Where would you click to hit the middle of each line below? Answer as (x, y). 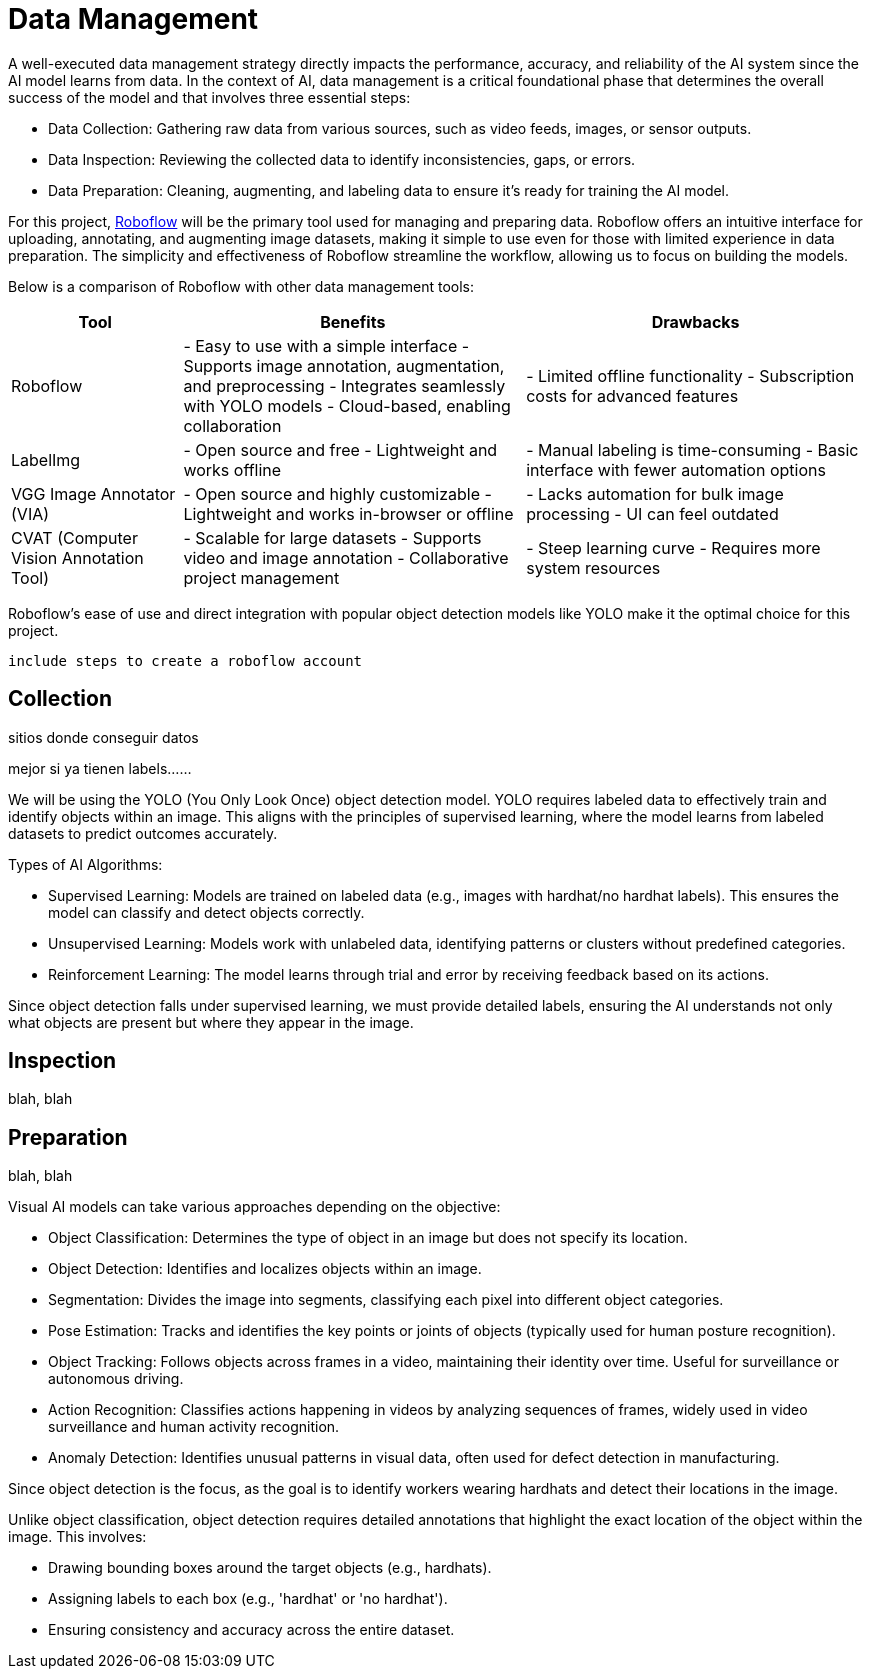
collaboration (232, 425)
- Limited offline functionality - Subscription (690, 375)
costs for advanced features (632, 395)
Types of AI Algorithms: (85, 864)
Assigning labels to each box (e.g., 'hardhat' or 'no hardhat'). (248, 1599)
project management (261, 577)
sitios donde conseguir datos (103, 737)
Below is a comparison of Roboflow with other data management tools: (241, 286)
